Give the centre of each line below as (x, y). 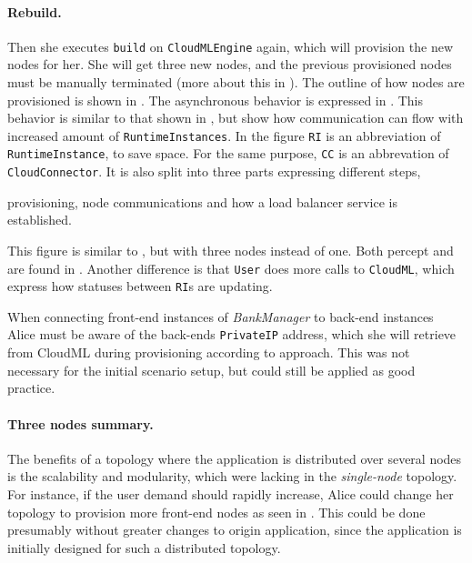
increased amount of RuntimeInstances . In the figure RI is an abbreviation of (224, 135)
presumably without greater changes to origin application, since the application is (235, 530)
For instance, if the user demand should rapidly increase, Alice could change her (231, 493)
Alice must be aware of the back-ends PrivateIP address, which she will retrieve (232, 334)
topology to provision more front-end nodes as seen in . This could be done (216, 512)
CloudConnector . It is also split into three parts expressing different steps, (214, 171)
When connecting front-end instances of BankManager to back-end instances (221, 316)
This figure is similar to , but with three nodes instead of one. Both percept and (231, 250)
